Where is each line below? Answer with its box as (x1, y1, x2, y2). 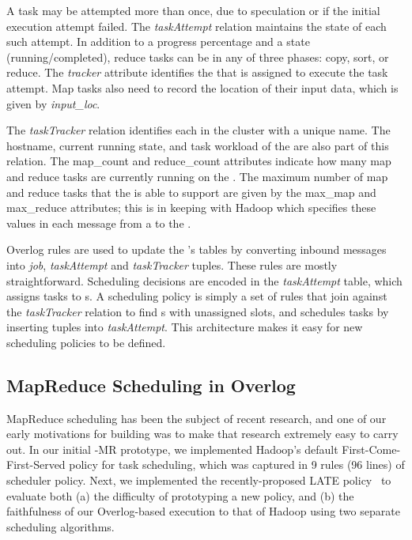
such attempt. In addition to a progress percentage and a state (6, 33, 310, 50)
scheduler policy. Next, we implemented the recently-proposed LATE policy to (6, 472, 391, 489)
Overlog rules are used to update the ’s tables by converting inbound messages (6, 241, 387, 258)
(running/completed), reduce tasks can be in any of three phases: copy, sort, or (6, 48, 389, 65)
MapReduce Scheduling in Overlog (6, 372, 296, 397)
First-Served (6, 456, 66, 473)
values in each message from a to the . (6, 214, 191, 231)
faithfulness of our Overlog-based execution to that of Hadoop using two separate (6, 503, 400, 519)
